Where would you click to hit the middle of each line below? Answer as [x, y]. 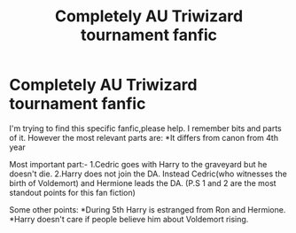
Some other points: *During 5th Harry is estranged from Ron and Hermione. [148, 209]
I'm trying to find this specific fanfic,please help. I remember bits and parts [145, 128]
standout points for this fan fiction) [72, 192]
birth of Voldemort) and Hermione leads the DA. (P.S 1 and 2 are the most [143, 183]
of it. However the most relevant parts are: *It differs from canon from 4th [144, 137]
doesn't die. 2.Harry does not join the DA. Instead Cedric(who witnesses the [148, 174]
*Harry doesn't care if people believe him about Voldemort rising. [129, 219]
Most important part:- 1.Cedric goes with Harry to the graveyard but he [138, 164]
